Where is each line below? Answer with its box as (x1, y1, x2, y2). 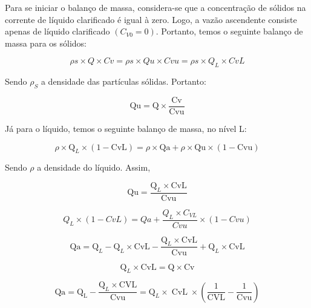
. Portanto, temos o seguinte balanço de (155, 25, 303, 38)
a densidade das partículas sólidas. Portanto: (41, 75, 206, 88)
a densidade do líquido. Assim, (37, 161, 151, 174)
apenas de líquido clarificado (5, 25, 110, 38)
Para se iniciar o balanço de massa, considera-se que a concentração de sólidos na (5, 1, 306, 13)
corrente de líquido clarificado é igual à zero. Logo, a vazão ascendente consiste (5, 13, 297, 25)
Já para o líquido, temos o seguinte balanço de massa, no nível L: (5, 122, 247, 135)
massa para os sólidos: (5, 36, 87, 49)
